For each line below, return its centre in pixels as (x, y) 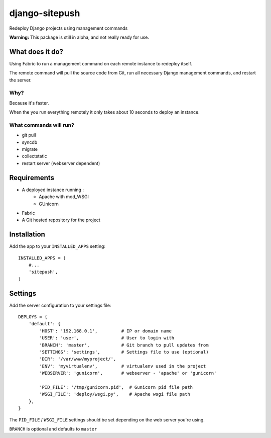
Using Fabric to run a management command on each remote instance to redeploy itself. (101, 63)
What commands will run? (42, 125)
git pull (29, 135)
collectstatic (34, 156)
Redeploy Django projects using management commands (69, 28)
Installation (27, 235)
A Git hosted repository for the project (61, 220)
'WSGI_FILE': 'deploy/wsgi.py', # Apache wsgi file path (115, 394)
